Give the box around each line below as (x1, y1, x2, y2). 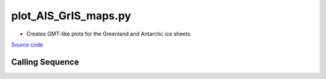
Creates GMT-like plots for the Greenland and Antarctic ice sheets (26, 30, 191, 37)
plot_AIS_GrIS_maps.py (11, 9, 132, 22)
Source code (11, 41, 43, 48)
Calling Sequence (11, 57, 80, 67)
